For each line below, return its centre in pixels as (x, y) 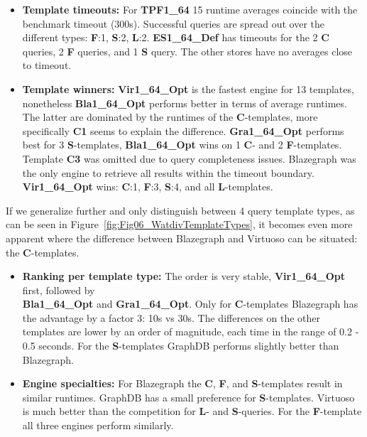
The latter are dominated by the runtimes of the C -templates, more (170, 117)
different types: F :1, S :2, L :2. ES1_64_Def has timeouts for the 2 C (176, 37)
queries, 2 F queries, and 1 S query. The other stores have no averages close (187, 51)
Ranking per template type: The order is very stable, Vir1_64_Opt (183, 276)
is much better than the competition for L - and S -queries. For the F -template (192, 411)
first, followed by (59, 290)
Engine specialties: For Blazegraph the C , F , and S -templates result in (182, 383)
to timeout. (47, 65)
